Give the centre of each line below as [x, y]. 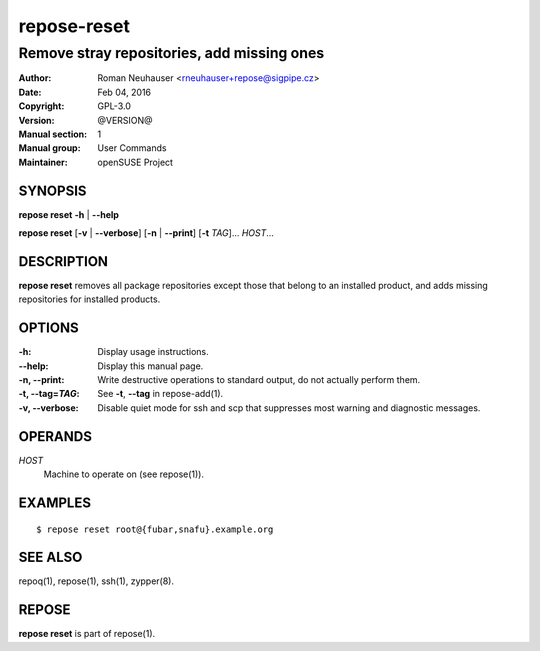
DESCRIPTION [63, 261]
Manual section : [53, 134]
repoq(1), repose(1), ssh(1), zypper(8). [96, 581]
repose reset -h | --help [69, 214]
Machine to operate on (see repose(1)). [124, 474]
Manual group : [49, 148]
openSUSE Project [135, 162]
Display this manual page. [150, 366]
